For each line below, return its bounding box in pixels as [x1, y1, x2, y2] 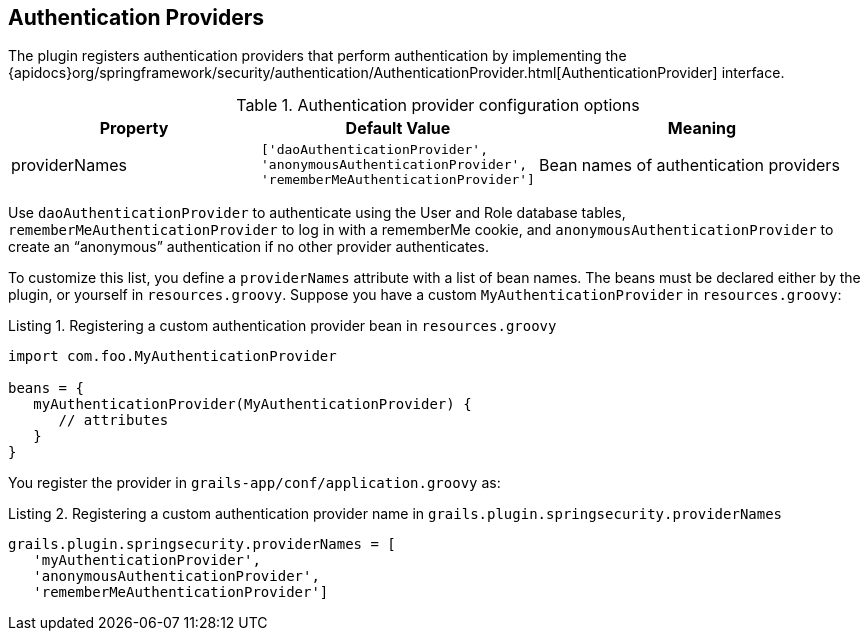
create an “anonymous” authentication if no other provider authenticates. [8, 238, 489, 256]
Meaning [667, 118, 737, 139]
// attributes [58, 412, 169, 429]
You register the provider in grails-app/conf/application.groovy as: [8, 474, 501, 492]
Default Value [345, 118, 451, 139]
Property [99, 118, 169, 139]
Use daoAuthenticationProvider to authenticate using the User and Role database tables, [8, 204, 626, 222]
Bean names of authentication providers [538, 154, 840, 175]
